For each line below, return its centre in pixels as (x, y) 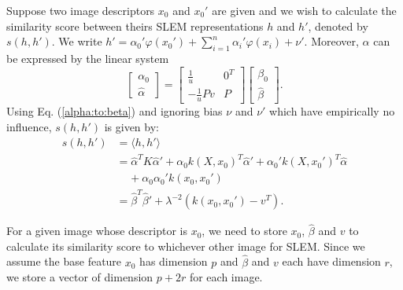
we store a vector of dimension (80, 277)
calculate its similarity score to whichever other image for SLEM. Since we (186, 246)
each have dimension (331, 261)
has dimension (174, 261)
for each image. (226, 277)
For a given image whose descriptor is (97, 231)
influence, (29, 126)
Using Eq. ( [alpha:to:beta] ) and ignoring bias (115, 111)
